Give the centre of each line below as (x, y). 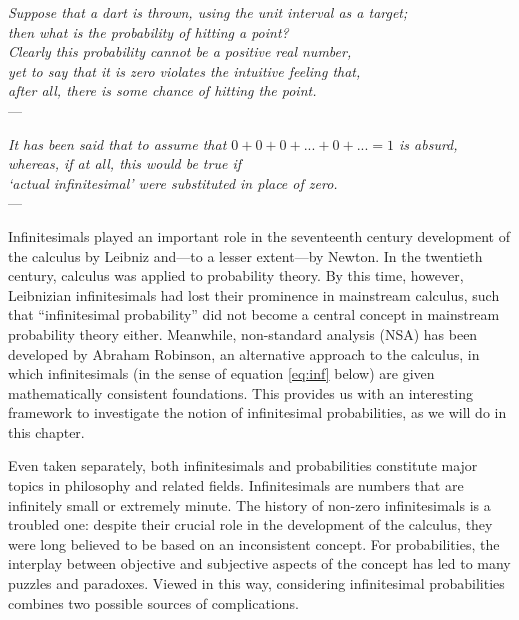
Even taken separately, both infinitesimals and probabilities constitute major (243, 465)
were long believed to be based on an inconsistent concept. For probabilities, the (254, 543)
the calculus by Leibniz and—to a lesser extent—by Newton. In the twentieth (245, 255)
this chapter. (46, 431)
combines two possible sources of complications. (153, 602)
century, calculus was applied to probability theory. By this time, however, (236, 275)
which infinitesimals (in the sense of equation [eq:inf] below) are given (221, 373)
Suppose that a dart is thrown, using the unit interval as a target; (208, 12)
